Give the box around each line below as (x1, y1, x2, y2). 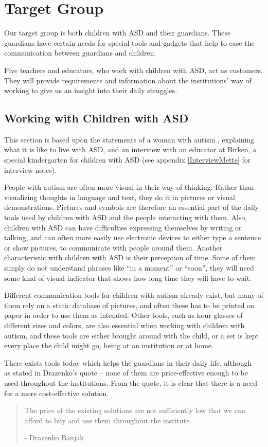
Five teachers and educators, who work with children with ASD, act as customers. (4, 64, 263, 75)
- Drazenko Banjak (24, 432, 84, 443)
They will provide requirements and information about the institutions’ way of (4, 75, 252, 85)
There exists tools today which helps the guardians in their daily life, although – (4, 357, 258, 368)
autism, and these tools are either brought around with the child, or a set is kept (4, 330, 259, 341)
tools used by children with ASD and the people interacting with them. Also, (4, 212, 247, 223)
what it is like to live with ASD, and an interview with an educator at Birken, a (4, 144, 257, 155)
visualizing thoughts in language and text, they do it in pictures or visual (4, 191, 235, 202)
